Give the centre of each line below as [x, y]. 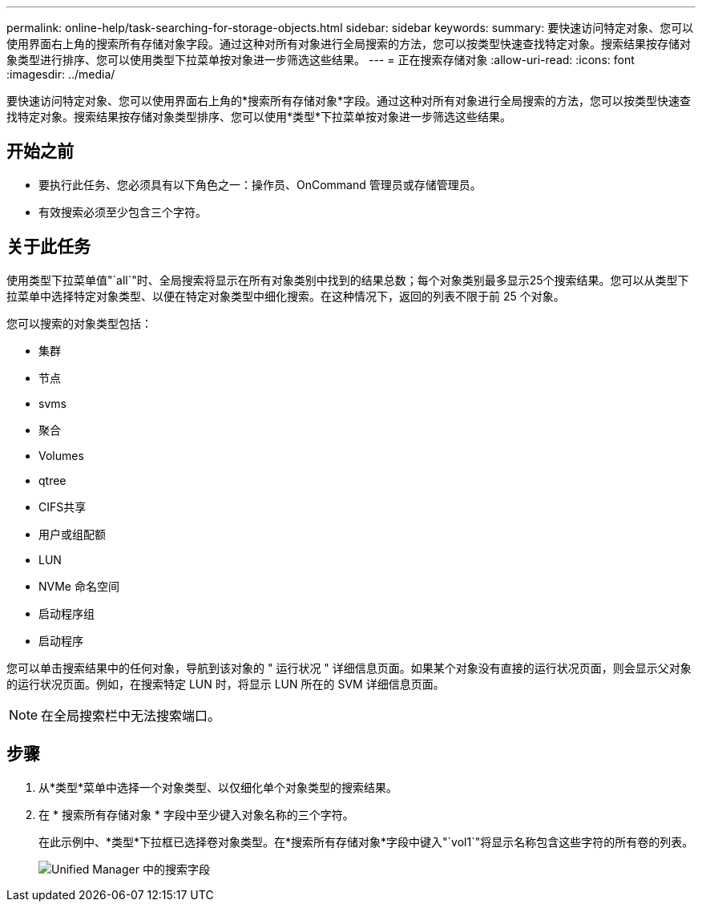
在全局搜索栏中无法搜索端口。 [131, 715]
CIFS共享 [63, 506]
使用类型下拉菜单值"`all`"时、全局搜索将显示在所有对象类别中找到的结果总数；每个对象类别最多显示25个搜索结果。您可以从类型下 [348, 280]
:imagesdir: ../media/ [61, 74]
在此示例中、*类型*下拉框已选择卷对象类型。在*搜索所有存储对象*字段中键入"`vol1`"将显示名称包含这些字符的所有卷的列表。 [366, 841]
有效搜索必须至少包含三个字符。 [123, 212]
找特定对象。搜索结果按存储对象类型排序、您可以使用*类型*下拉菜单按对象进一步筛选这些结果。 [259, 117]
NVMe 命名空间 [79, 586]
